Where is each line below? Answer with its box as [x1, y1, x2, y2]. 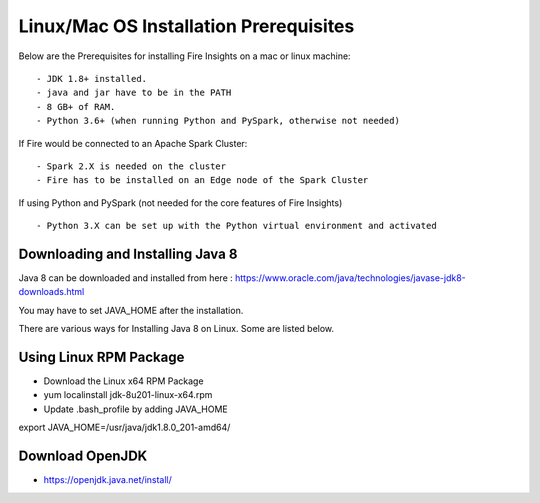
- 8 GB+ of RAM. [36, 101, 116, 112]
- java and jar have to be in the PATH [36, 87, 232, 99]
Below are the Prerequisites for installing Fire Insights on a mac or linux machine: [18, 50, 351, 62]
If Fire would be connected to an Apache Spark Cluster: [18, 137, 248, 149]
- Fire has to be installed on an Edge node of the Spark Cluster [36, 175, 369, 186]
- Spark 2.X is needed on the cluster [36, 160, 227, 172]
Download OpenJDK [18, 448, 148, 465]
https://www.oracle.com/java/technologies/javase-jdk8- [235, 271, 467, 284]
